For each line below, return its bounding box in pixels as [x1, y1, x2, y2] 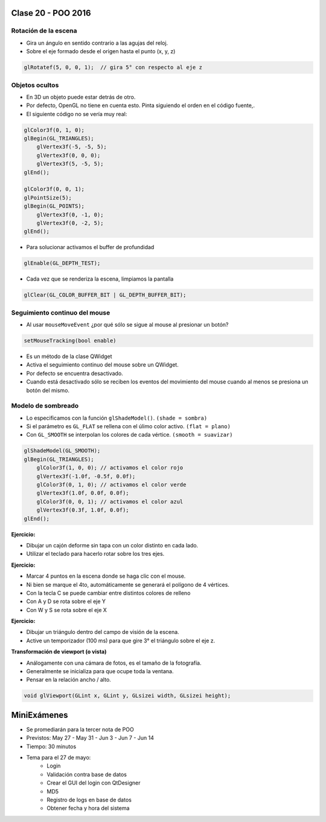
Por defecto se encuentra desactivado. [26, 370, 123, 377]
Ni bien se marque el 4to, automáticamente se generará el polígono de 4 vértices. [26, 581, 229, 588]
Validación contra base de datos [46, 771, 127, 778]
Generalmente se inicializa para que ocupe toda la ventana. [26, 668, 174, 675]
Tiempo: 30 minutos [26, 743, 77, 750]
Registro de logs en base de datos [46, 796, 132, 804]
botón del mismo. [26, 387, 69, 394]
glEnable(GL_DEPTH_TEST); [24, 260, 101, 267]
